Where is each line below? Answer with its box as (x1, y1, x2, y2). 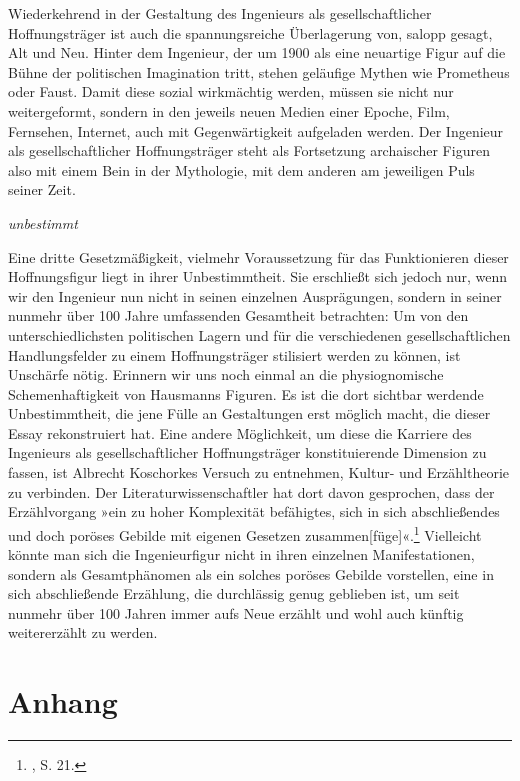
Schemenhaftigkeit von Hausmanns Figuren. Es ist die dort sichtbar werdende (8, 383, 484, 404)
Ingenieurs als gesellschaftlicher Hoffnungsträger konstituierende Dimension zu (8, 442, 487, 463)
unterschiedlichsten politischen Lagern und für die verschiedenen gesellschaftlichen (8, 324, 511, 345)
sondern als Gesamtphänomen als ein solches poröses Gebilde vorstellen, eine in (8, 563, 494, 584)
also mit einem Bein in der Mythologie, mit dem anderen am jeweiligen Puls (8, 159, 475, 180)
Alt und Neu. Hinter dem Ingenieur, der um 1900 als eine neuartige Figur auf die (8, 42, 506, 63)
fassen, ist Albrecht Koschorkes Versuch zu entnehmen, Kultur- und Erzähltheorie (8, 462, 510, 483)
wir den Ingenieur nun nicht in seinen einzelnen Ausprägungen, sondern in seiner (8, 285, 502, 306)
